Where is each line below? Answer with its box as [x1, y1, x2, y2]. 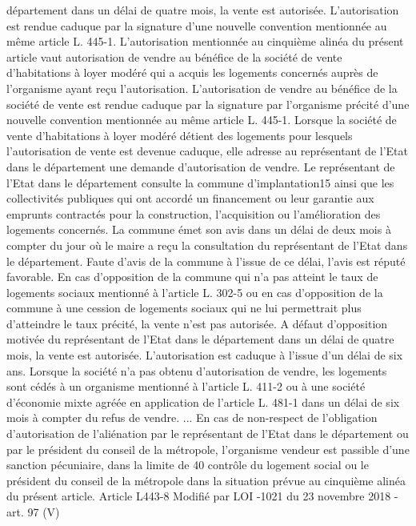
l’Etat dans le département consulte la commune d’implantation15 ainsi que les [6, 174, 394, 191]
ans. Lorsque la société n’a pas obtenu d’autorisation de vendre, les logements [6, 362, 387, 379]
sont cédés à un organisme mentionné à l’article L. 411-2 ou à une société [6, 378, 366, 395]
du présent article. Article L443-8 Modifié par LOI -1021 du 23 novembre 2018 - [6, 488, 398, 504]
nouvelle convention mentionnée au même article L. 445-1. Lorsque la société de [6, 111, 397, 128]
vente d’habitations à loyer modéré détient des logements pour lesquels [6, 126, 353, 143]
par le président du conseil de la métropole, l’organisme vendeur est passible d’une [6, 440, 410, 457]
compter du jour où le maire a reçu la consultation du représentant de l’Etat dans [6, 236, 408, 253]
